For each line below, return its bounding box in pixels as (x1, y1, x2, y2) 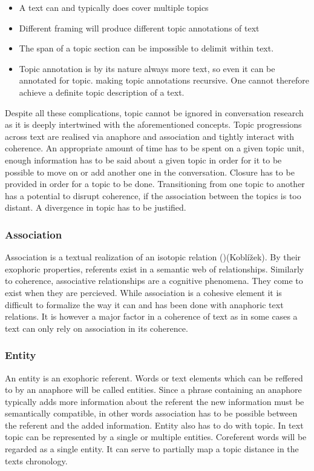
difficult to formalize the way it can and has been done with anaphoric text (5, 298, 284, 311)
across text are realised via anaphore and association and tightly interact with (5, 130, 295, 142)
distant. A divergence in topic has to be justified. (5, 201, 186, 214)
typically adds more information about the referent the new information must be (5, 395, 304, 407)
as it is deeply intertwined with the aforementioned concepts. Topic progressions (5, 118, 302, 131)
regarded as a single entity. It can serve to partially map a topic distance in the (5, 443, 299, 455)
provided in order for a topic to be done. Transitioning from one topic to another (5, 177, 305, 190)
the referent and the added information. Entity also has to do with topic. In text (5, 418, 304, 431)
